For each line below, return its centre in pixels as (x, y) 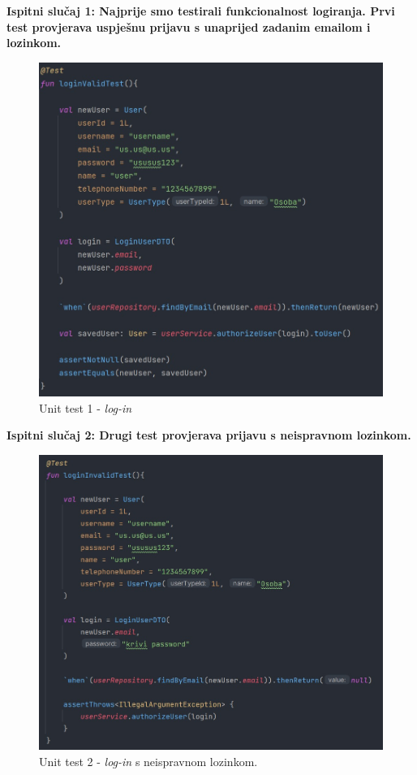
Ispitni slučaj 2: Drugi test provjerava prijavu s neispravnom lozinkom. (209, 435)
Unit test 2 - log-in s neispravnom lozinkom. (148, 761)
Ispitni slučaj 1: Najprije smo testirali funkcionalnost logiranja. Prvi (201, 11)
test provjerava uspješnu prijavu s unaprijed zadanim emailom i (189, 26)
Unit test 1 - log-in (86, 407)
